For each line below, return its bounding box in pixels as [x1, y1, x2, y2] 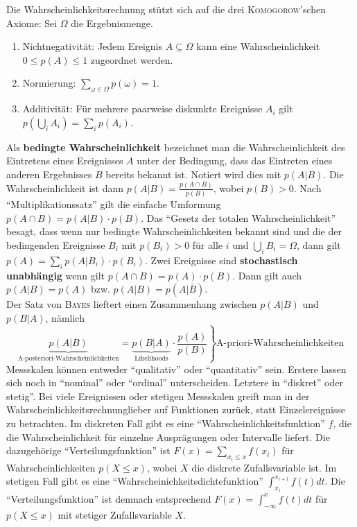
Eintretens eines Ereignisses [6, 153, 123, 168]
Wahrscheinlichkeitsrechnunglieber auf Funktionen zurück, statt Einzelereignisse [6, 402, 346, 417]
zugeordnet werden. [90, 52, 173, 67]
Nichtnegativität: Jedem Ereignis [22, 39, 162, 53]
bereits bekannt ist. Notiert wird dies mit [105, 166, 281, 181]
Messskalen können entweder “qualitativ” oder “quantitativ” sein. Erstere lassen [6, 361, 347, 376]
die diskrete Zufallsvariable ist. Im [191, 460, 337, 474]
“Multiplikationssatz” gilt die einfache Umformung [6, 197, 221, 211]
